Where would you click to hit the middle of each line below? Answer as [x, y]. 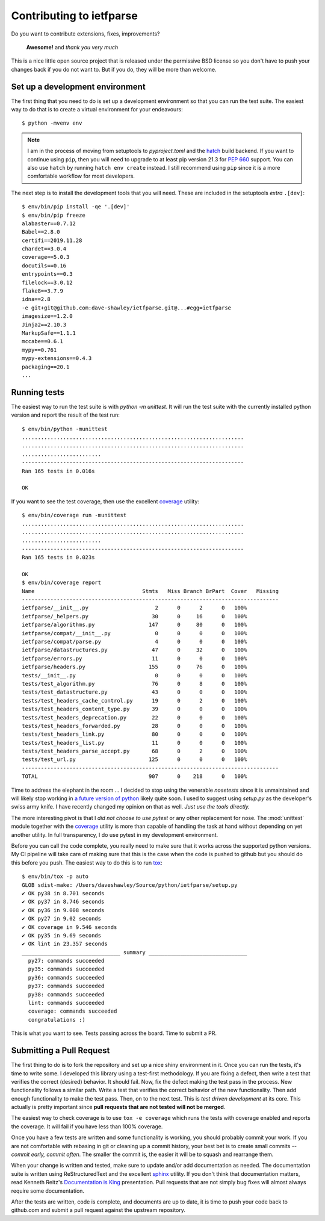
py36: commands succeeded [66, 977]
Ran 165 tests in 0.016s [58, 471]
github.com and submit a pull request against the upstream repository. [98, 1210]
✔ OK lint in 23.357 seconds [65, 944]
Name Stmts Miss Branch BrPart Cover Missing [150, 591]
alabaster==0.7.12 [49, 223]
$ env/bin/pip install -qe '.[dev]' [76, 207]
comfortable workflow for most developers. [81, 176]
